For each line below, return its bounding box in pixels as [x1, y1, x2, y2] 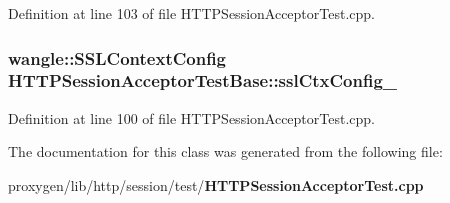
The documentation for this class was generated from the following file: [8, 141, 443, 162]
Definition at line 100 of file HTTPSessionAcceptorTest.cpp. [8, 107, 375, 128]
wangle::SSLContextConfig [8, 45, 227, 70]
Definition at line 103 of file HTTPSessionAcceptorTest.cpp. [8, 3, 375, 23]
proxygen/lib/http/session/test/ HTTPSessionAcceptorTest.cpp [8, 174, 424, 195]
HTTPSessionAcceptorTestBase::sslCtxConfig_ [8, 68, 398, 93]
